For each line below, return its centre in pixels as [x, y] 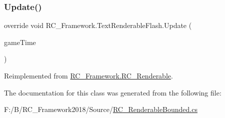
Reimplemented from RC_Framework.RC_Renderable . [88, 75]
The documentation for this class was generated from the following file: [113, 92]
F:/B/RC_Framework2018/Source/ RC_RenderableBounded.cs [101, 109]
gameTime [20, 42]
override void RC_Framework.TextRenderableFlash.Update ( [98, 25]
